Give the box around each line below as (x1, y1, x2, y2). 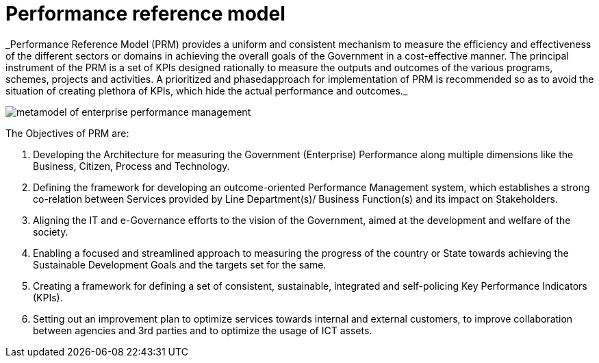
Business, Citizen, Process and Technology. (33, 160, 230, 172)
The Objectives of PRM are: (5, 127, 129, 139)
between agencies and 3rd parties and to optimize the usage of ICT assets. (33, 324, 372, 336)
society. (33, 225, 68, 238)
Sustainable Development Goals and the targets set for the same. (33, 258, 327, 271)
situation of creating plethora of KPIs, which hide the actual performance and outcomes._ (5, 84, 408, 97)
